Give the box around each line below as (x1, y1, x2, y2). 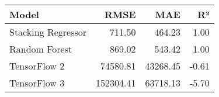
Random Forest (9, 42, 72, 56)
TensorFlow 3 (9, 76, 65, 89)
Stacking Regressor (9, 25, 87, 39)
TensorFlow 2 (9, 59, 65, 72)
